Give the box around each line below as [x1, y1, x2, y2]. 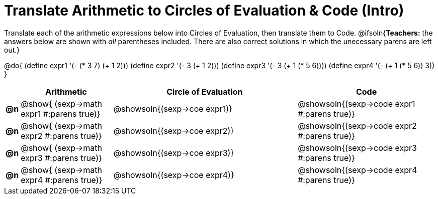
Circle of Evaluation [166, 86, 243, 97]
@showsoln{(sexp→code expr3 [298, 142, 417, 153]
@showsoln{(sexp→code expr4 [298, 164, 417, 175]
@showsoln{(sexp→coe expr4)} [113, 169, 234, 180]
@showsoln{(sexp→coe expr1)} [113, 103, 232, 114]
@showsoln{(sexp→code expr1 [298, 98, 415, 109]
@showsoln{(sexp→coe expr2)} [113, 125, 234, 136]
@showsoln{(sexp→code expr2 [298, 120, 417, 131]
